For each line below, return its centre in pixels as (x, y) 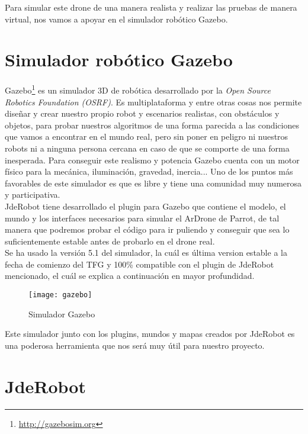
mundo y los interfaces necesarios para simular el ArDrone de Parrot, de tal (142, 218)
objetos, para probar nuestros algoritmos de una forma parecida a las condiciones (152, 125)
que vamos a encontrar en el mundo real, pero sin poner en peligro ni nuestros (147, 136)
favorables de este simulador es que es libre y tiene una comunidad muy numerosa (153, 183)
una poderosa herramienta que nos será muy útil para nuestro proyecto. (135, 345)
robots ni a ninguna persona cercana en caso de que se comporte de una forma (147, 148)
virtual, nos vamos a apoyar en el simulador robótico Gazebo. (116, 19)
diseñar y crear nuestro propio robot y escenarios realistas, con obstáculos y (142, 113)
